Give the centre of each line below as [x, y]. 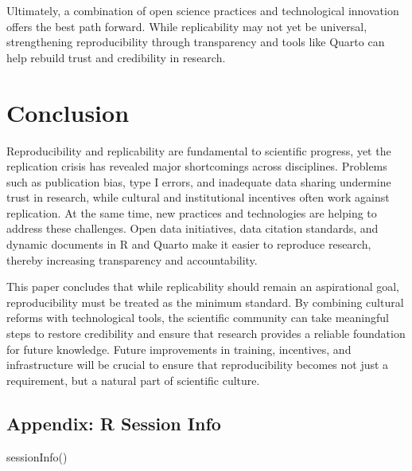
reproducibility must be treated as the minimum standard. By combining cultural [205, 302]
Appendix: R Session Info [114, 423]
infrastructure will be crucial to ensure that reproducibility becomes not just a [198, 365]
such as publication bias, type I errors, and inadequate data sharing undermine [199, 181]
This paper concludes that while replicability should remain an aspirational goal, [203, 287]
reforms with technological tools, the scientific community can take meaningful [198, 318]
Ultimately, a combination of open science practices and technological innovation [203, 10]
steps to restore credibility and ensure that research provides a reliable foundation [206, 334]
